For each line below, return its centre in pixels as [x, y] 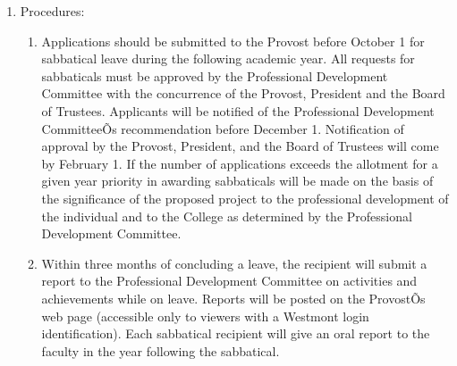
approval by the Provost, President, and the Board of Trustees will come [240, 146]
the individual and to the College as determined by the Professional [227, 216]
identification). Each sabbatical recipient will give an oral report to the [236, 333]
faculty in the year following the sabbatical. [161, 350]
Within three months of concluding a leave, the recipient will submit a [234, 263]
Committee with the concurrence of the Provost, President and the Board [243, 93]
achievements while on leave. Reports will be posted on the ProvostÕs [233, 298]
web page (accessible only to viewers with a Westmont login [205, 316]
